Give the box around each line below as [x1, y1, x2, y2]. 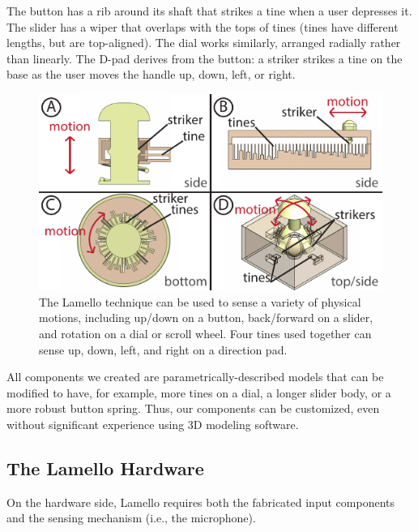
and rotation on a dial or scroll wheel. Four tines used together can [39, 325, 372, 342]
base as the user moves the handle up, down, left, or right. [6, 66, 296, 83]
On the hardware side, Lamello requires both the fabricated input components [6, 493, 395, 510]
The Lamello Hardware [6, 455, 204, 480]
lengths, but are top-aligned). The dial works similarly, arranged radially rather [6, 34, 401, 51]
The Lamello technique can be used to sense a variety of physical [39, 293, 361, 310]
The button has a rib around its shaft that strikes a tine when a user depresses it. [6, 2, 412, 19]
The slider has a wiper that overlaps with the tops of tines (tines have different [6, 18, 399, 35]
